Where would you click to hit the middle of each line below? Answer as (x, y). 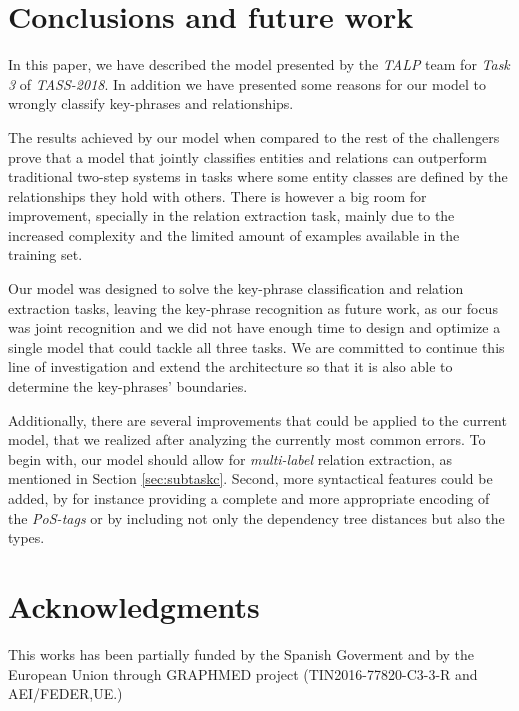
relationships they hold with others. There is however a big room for (217, 195)
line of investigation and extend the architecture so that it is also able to (230, 366)
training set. (45, 254)
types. (26, 537)
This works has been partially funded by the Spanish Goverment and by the (241, 653)
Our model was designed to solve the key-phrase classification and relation (236, 288)
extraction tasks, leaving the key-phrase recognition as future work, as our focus (253, 307)
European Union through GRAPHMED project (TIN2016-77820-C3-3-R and (243, 673)
